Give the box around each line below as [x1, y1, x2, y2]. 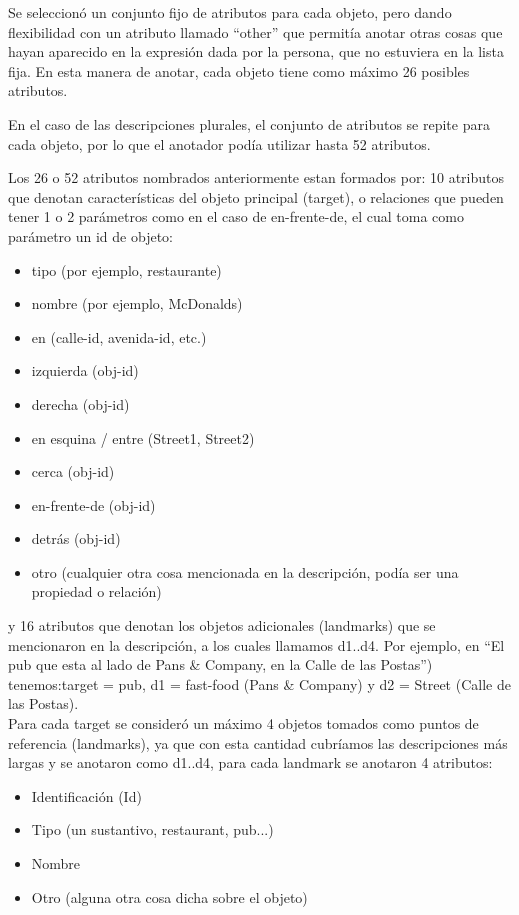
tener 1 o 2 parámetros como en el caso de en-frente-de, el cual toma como [8, 206, 464, 227]
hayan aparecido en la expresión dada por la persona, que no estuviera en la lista [8, 41, 504, 62]
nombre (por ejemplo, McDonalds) [31, 293, 243, 314]
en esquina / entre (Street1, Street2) [31, 427, 255, 448]
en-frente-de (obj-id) [31, 494, 156, 515]
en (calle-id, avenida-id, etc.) [31, 326, 207, 347]
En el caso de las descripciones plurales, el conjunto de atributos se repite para [8, 113, 490, 134]
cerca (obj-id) [31, 461, 115, 482]
